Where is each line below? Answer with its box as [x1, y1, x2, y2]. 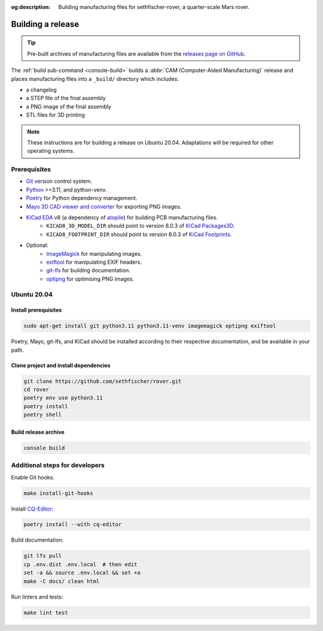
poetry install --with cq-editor [23, 521, 122, 528]
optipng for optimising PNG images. [46, 275, 135, 282]
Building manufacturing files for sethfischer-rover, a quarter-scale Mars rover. [58, 4, 250, 10]
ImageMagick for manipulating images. [46, 250, 142, 257]
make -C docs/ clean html [23, 578, 100, 584]
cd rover [23, 387, 50, 393]
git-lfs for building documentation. [46, 267, 131, 274]
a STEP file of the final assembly [26, 95, 106, 102]
